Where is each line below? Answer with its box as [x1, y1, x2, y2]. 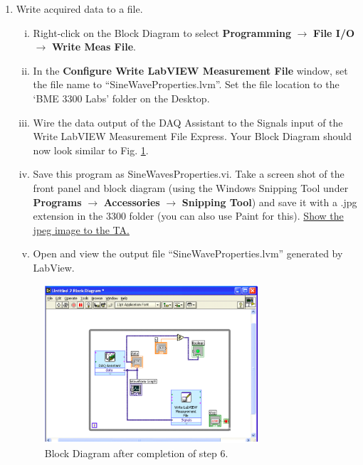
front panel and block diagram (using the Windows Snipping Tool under [33, 180, 349, 195]
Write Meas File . [52, 39, 136, 54]
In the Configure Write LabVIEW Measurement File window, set [33, 63, 348, 77]
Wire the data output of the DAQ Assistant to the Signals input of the [33, 114, 343, 129]
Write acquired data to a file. [16, 1, 143, 16]
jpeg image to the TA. [33, 222, 130, 237]
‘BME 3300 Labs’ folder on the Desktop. [33, 90, 210, 105]
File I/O [313, 25, 355, 40]
